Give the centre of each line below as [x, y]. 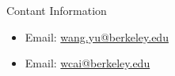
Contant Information [57, 10]
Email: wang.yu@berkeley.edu [97, 36]
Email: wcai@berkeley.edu [87, 63]
